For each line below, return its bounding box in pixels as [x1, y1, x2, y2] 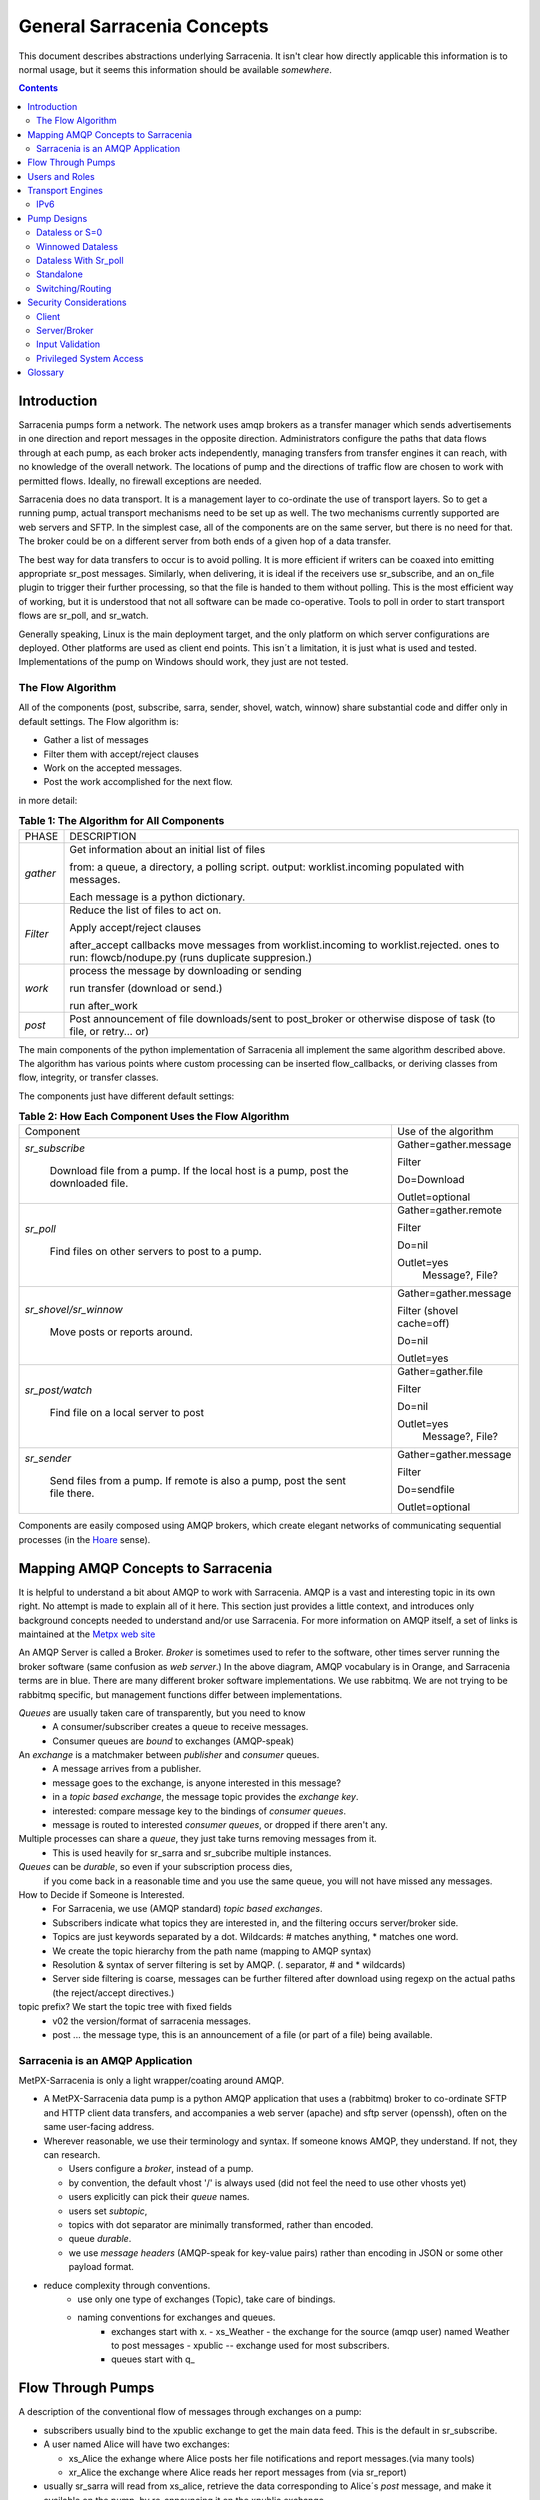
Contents [18, 82, 59, 94]
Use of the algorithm [396, 1125, 494, 1139]
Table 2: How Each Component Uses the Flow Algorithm [18, 1110, 290, 1124]
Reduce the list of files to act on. [69, 903, 222, 917]
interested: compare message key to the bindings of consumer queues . [52, 1805, 347, 1817]
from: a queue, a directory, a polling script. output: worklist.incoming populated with [69, 860, 465, 874]
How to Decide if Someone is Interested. [18, 1888, 185, 1900]
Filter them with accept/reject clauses [43, 748, 199, 760]
